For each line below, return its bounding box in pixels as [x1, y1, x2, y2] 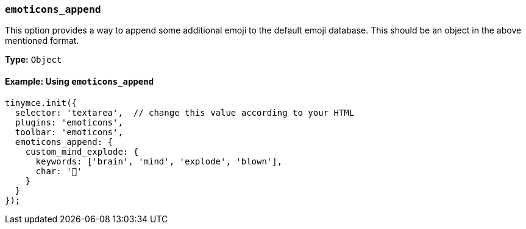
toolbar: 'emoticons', [15, 127, 123, 137]
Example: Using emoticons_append [5, 76, 154, 86]
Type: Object [5, 54, 62, 65]
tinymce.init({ [5, 97, 77, 108]
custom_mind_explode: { [25, 146, 139, 157]
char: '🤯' [35, 166, 82, 176]
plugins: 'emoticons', [15, 117, 123, 127]
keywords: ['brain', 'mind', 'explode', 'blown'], [35, 156, 283, 166]
